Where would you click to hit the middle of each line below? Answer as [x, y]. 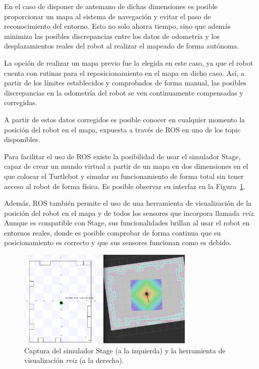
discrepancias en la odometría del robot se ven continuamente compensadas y [124, 92]
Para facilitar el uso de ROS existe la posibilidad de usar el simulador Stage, [122, 156]
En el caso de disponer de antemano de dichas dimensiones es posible [111, 6]
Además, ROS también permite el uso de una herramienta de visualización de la [128, 203]
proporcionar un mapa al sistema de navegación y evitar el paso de [108, 16]
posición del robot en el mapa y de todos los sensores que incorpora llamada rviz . [130, 213]
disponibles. [22, 139]
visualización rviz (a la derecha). [74, 360]
